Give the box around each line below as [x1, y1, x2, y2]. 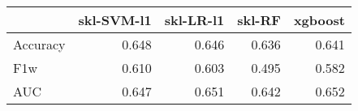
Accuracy [13, 35, 66, 53]
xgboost [293, 11, 345, 29]
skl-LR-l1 [164, 11, 225, 29]
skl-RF [237, 11, 281, 29]
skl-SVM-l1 [78, 11, 152, 29]
